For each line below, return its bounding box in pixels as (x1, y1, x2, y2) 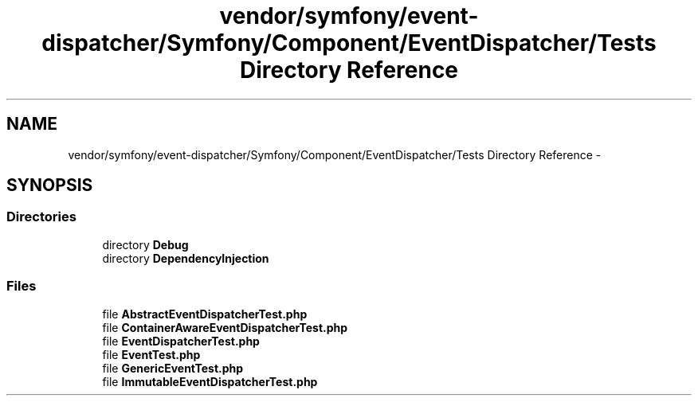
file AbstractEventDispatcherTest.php (102, 306, 308, 321)
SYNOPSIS (6, 175, 93, 196)
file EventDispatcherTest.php (102, 334, 260, 348)
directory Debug (102, 237, 189, 252)
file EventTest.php (102, 347, 201, 361)
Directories (6, 209, 76, 225)
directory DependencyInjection (102, 251, 269, 265)
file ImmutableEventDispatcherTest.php (102, 374, 318, 388)
